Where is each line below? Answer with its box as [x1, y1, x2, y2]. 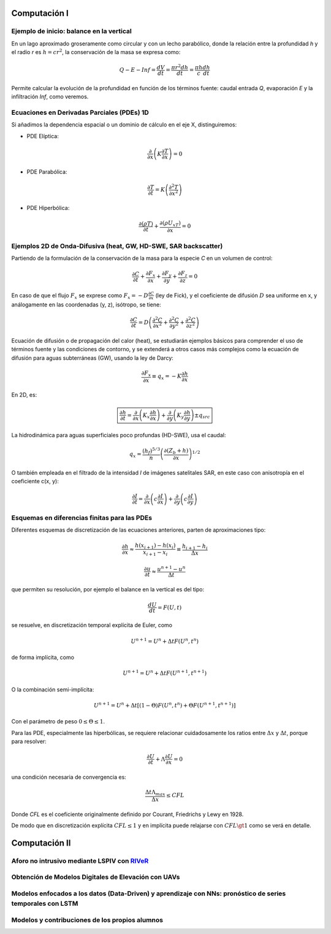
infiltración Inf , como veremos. [11, 93, 89, 101]
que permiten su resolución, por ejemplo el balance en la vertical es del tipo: [11, 586, 205, 593]
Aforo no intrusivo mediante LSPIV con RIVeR [11, 857, 149, 865]
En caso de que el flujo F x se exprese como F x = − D [11, 292, 148, 300]
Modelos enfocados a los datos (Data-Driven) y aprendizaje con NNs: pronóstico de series [11, 889, 286, 898]
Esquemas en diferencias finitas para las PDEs [11, 513, 153, 522]
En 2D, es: [11, 391, 37, 399]
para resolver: [11, 737, 47, 745]
